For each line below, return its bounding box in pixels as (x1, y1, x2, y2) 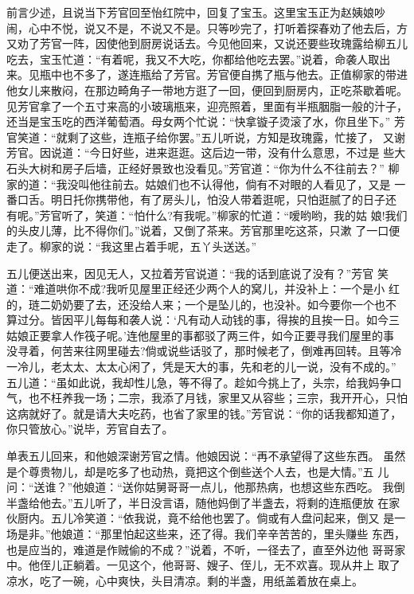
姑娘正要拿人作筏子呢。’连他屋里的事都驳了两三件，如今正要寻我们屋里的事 (6, 326, 394, 343)
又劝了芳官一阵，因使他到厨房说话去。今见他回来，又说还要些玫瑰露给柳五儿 (6, 35, 408, 52)
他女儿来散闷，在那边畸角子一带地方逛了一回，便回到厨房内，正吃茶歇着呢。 (6, 81, 408, 98)
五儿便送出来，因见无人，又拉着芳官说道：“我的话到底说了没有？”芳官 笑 (6, 264, 389, 281)
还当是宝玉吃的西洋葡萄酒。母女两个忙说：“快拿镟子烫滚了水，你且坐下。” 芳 (6, 113, 405, 130)
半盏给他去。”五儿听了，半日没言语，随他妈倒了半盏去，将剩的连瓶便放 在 (6, 494, 389, 510)
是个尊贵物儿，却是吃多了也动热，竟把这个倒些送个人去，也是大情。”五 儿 (6, 463, 389, 479)
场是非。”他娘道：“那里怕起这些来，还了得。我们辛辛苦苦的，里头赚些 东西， (6, 526, 405, 541)
